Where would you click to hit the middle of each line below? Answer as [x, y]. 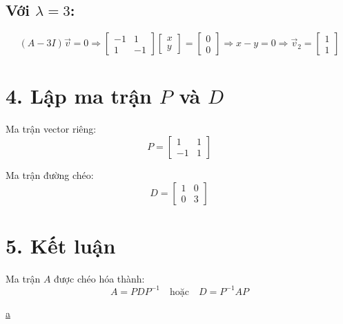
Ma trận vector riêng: [51, 129]
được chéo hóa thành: [99, 278]
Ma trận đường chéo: [50, 174]
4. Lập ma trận [79, 96]
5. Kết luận [61, 245]
